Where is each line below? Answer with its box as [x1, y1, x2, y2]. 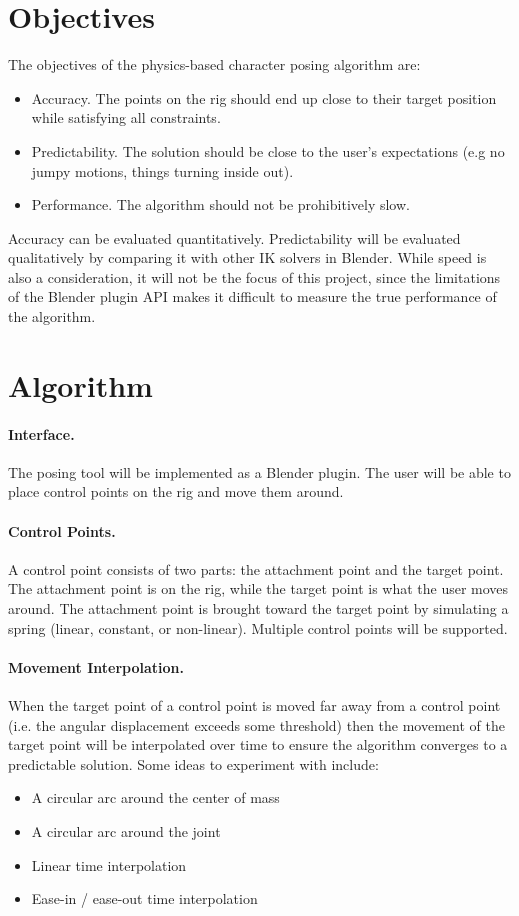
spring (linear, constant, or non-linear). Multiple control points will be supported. [8, 617, 508, 638]
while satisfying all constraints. [31, 107, 221, 128]
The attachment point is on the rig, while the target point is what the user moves [8, 578, 509, 599]
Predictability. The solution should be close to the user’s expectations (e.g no [31, 140, 505, 161]
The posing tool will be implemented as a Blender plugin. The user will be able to [8, 461, 511, 482]
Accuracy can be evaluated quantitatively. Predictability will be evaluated [8, 227, 461, 248]
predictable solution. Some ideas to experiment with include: [8, 753, 379, 774]
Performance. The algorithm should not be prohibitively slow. [31, 194, 410, 215]
